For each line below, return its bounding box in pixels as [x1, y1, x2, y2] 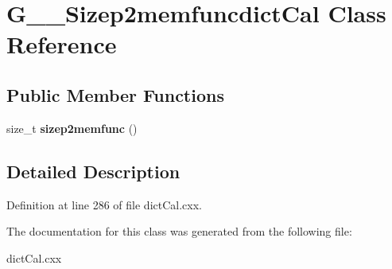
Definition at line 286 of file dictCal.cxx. [6, 196, 202, 212]
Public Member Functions [6, 82, 224, 107]
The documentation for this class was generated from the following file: [6, 223, 352, 240]
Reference [6, 28, 117, 60]
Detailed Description [6, 158, 180, 183]
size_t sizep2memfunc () [6, 119, 138, 136]
